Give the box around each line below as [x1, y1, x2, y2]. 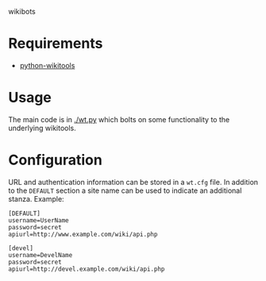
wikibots [8, 7, 36, 16]
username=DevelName [8, 251, 73, 259]
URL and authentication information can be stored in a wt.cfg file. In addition [8, 177, 259, 187]
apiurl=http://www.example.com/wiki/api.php [8, 230, 158, 238]
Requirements [8, 35, 103, 52]
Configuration [8, 151, 103, 169]
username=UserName [8, 216, 69, 225]
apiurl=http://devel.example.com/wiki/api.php [8, 265, 165, 273]
